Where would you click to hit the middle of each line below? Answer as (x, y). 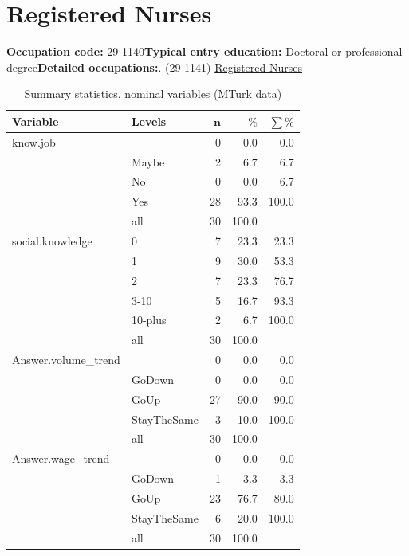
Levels (149, 121)
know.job (34, 141)
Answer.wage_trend (61, 458)
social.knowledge (52, 240)
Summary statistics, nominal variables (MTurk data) (153, 94)
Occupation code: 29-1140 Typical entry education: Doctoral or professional (204, 51)
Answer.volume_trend (66, 360)
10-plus (149, 320)
